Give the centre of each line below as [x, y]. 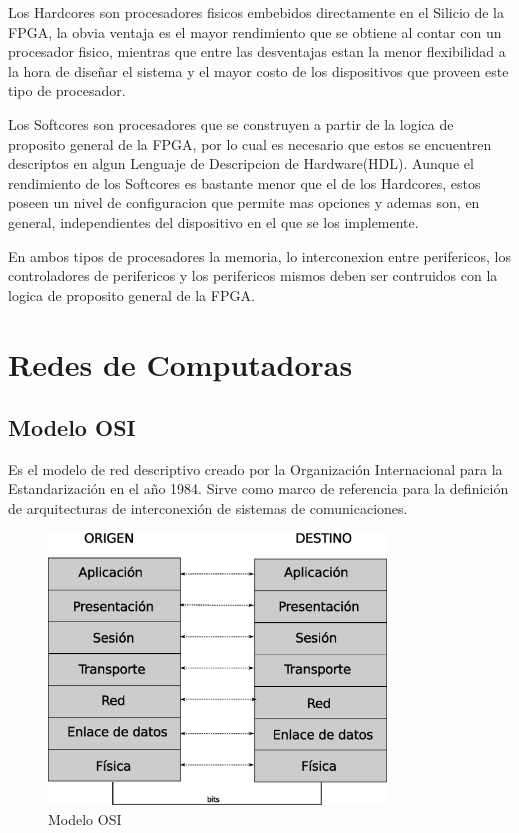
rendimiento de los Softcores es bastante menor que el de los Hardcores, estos [244, 182]
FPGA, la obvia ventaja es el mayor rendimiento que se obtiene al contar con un [255, 31]
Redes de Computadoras [180, 363]
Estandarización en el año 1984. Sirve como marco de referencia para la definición [258, 488]
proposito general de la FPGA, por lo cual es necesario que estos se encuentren [250, 143]
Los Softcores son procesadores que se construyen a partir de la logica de [231, 123]
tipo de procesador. [67, 90]
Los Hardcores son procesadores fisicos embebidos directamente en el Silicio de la [256, 12]
